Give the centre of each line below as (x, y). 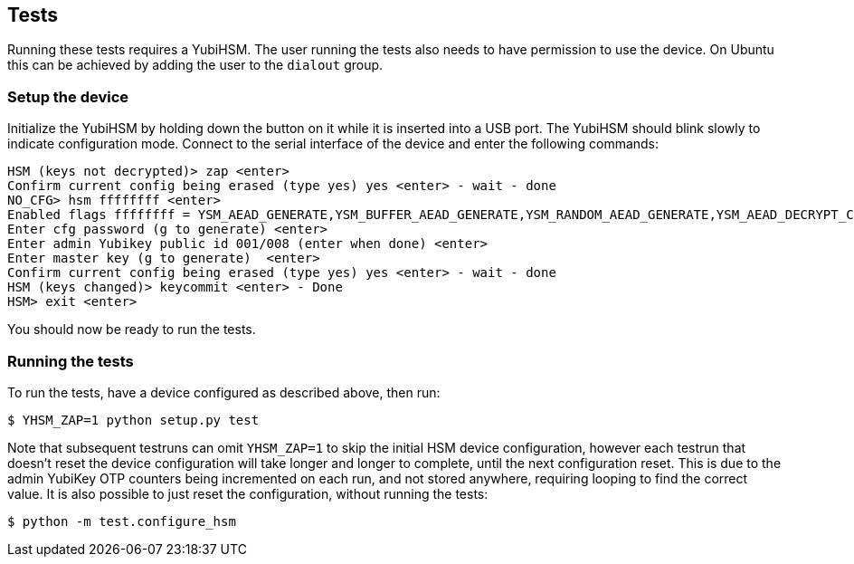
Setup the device (68, 96)
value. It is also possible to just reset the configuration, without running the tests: (248, 493)
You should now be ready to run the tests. (132, 330)
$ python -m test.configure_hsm (122, 521)
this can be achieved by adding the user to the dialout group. (195, 65)
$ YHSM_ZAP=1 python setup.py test (133, 420)
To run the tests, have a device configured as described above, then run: (224, 392)
